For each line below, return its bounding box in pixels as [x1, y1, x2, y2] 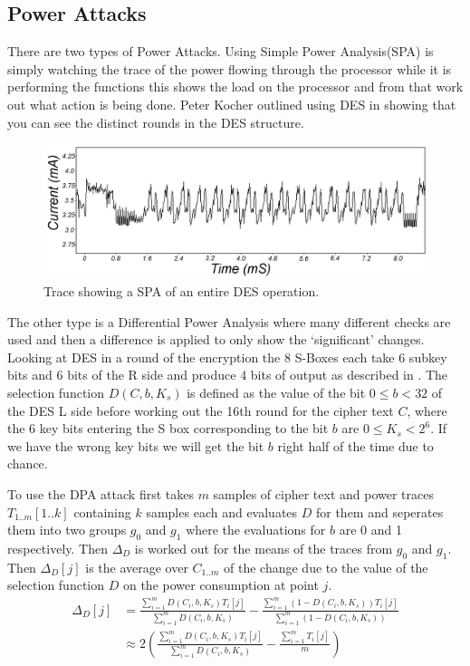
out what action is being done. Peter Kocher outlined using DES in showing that [7, 94, 456, 113]
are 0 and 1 [339, 520, 402, 539]
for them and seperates [315, 502, 444, 521]
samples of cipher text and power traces [213, 484, 434, 503]
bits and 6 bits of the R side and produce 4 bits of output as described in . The [7, 365, 448, 384]
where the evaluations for [186, 520, 326, 539]
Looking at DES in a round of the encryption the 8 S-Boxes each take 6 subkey [7, 347, 447, 366]
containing [73, 502, 131, 521]
